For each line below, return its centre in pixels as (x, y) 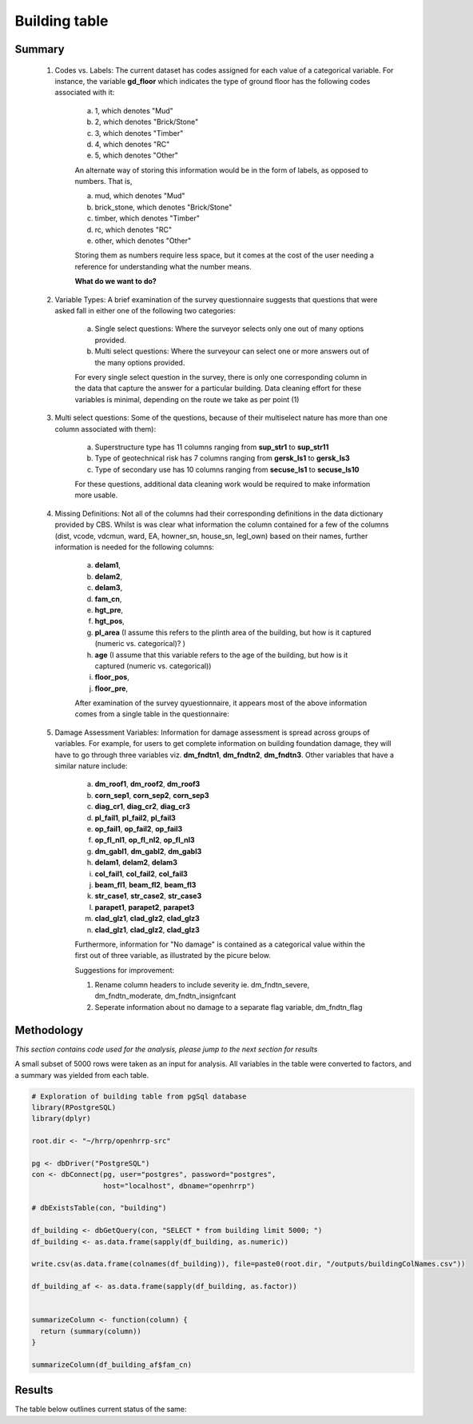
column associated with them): (105, 429)
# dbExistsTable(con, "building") (99, 1208)
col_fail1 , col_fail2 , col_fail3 (141, 874)
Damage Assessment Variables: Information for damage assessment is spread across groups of (213, 732)
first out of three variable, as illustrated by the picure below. (173, 955)
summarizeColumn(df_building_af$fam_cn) (111, 1364)
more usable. (96, 495)
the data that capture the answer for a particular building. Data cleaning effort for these (218, 389)
